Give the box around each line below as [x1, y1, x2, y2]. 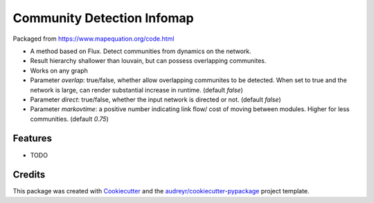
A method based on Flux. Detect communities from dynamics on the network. [30, 47, 252, 55]
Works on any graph [30, 66, 88, 75]
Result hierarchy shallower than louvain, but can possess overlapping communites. [30, 57, 267, 65]
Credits [12, 169, 46, 181]
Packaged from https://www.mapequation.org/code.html [12, 35, 175, 43]
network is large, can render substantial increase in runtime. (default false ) [30, 86, 244, 94]
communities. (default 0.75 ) [30, 115, 109, 123]
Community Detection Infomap [12, 10, 194, 26]
